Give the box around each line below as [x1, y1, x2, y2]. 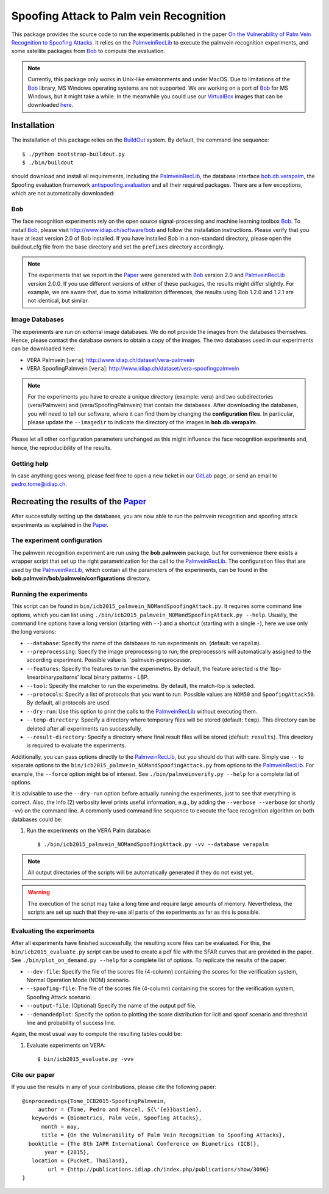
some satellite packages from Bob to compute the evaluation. [11, 48, 166, 55]
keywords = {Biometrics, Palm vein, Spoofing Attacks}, [31, 1115, 202, 1121]
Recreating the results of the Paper [11, 496, 147, 507]
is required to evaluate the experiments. [26, 742, 126, 749]
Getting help [11, 459, 49, 468]
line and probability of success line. [26, 1019, 116, 1026]
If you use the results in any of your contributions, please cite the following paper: [11, 1084, 217, 1091]
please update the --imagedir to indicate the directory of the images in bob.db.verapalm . [27, 419, 258, 426]
